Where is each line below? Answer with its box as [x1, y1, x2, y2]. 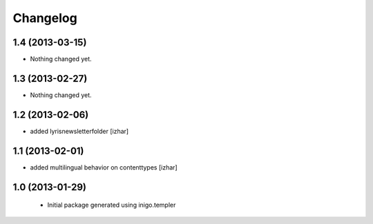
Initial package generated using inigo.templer [47, 201, 176, 210]
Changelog [12, 10, 77, 26]
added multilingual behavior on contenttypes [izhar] [30, 163, 178, 172]
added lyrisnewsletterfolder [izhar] [30, 127, 129, 135]
